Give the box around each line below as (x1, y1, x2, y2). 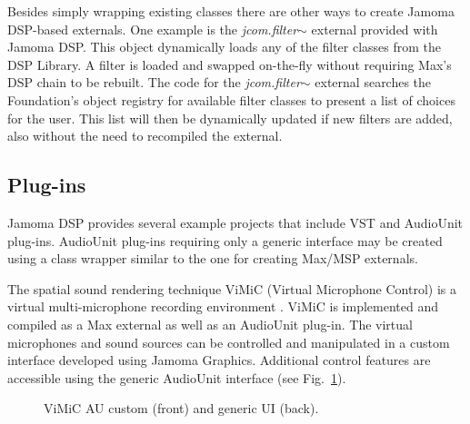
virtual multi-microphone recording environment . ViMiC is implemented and (7, 297, 438, 316)
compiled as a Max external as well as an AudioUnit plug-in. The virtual (7, 314, 413, 333)
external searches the (315, 73, 432, 92)
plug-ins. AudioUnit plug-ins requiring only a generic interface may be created (7, 231, 443, 250)
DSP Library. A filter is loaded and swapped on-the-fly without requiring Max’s (7, 54, 452, 74)
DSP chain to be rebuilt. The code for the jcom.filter (7, 73, 301, 92)
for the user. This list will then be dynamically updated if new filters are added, (7, 108, 453, 127)
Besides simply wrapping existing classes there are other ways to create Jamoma (7, 2, 455, 20)
